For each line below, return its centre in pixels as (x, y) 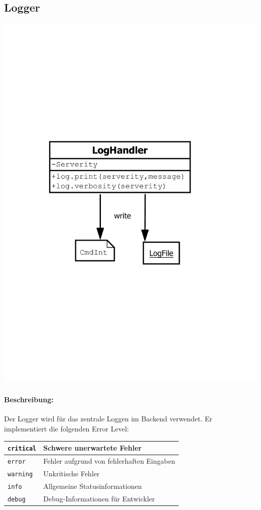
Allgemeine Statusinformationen (93, 486)
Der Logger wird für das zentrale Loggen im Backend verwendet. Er (108, 419)
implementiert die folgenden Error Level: (67, 429)
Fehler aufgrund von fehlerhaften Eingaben (109, 461)
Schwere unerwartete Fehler (93, 448)
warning (20, 474)
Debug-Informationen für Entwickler (99, 498)
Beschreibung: (29, 399)
